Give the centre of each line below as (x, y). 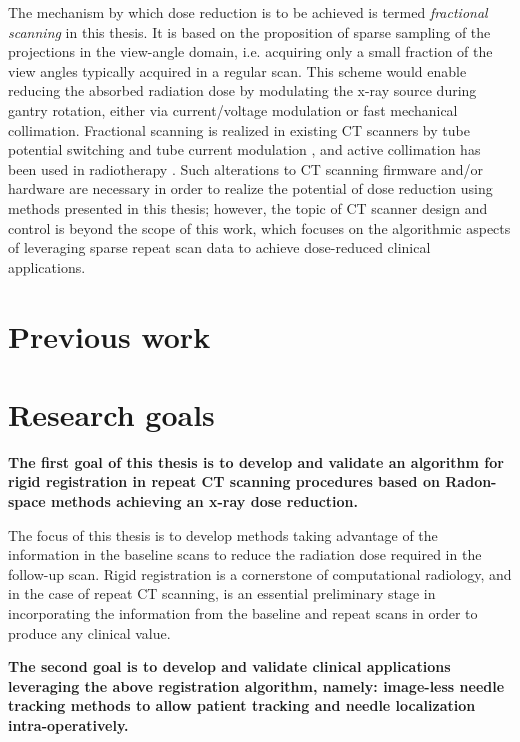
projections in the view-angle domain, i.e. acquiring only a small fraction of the (250, 51)
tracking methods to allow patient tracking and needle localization (242, 705)
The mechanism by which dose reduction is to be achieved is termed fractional (248, 12)
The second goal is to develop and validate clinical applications (229, 666)
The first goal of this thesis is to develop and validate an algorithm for (256, 461)
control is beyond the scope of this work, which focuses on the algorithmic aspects (259, 227)
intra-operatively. (68, 724)
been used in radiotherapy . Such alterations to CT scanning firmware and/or (245, 168)
